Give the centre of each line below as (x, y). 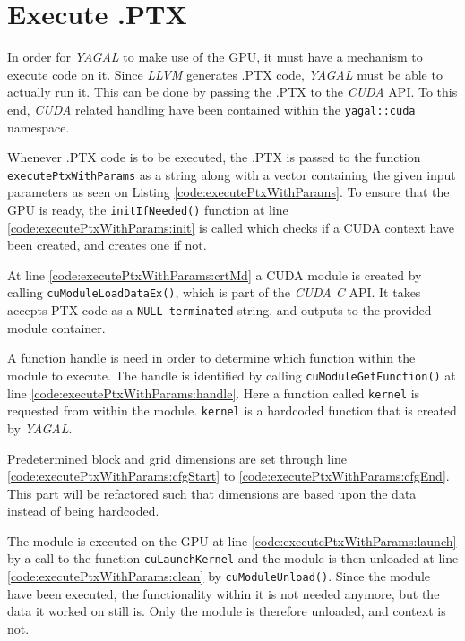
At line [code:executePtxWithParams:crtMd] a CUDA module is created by (215, 274)
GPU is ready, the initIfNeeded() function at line (148, 209)
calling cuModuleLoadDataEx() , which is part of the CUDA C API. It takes (214, 292)
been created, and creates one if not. (107, 245)
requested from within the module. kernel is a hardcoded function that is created (232, 410)
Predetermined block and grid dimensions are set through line (177, 458)
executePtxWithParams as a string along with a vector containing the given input (232, 174)
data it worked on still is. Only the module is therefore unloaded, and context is (227, 611)
